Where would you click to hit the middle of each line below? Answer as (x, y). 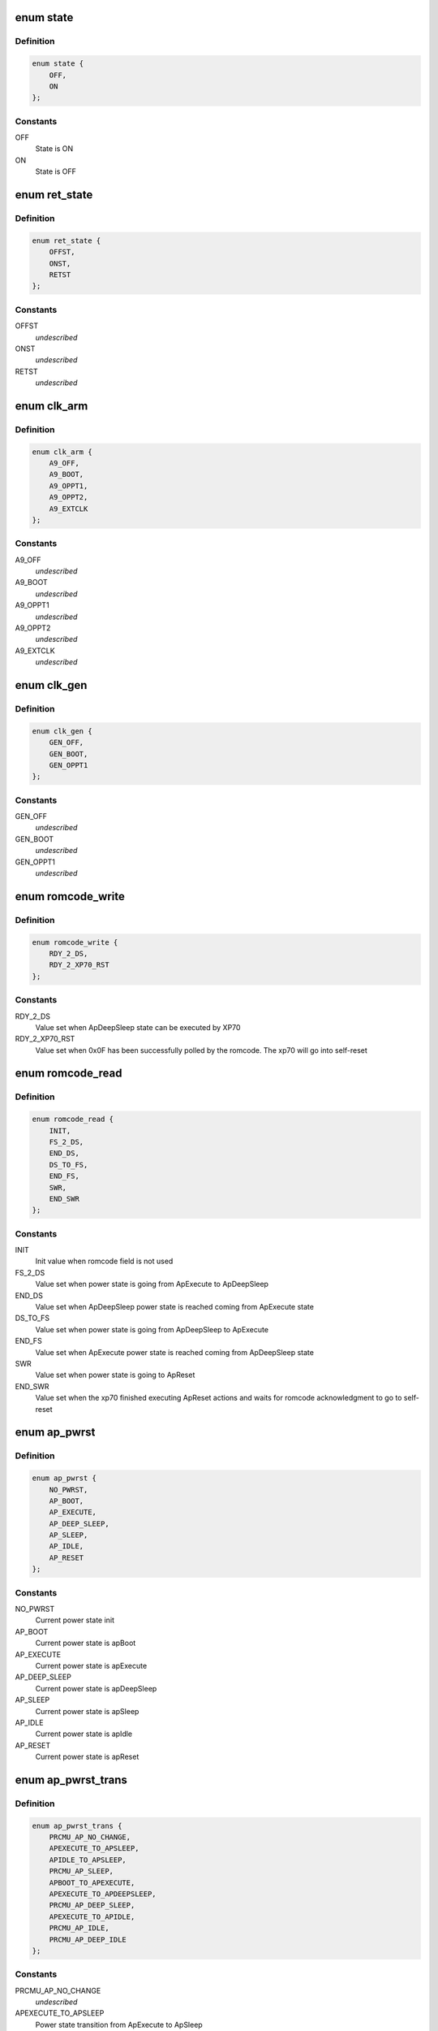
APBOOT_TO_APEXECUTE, (92, 1882)
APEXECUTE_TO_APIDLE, (92, 1916)
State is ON (54, 149)
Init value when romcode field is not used (104, 1261)
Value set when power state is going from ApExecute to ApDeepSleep (152, 1284)
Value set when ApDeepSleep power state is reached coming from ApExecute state (174, 1307)
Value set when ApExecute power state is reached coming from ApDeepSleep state (174, 1352)
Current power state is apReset (87, 1757)
